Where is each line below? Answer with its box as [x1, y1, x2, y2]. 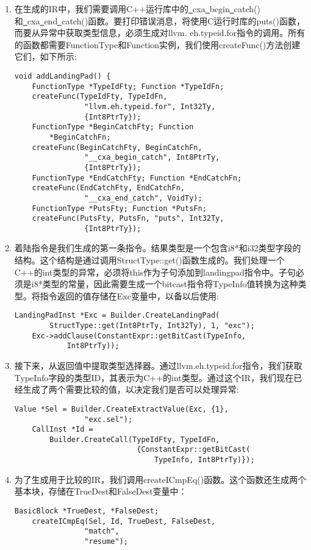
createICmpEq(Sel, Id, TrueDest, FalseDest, [32, 516, 216, 526]
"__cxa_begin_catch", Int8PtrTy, [84, 153, 220, 162]
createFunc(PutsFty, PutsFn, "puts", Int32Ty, [32, 214, 224, 223]
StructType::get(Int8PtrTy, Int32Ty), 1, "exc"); [49, 321, 255, 330]
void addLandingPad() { [14, 71, 111, 80]
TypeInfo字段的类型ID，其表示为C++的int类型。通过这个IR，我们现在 [14, 371, 294, 384]
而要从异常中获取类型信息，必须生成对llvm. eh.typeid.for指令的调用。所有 [14, 26, 306, 39]
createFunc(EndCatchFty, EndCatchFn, [32, 184, 185, 193]
